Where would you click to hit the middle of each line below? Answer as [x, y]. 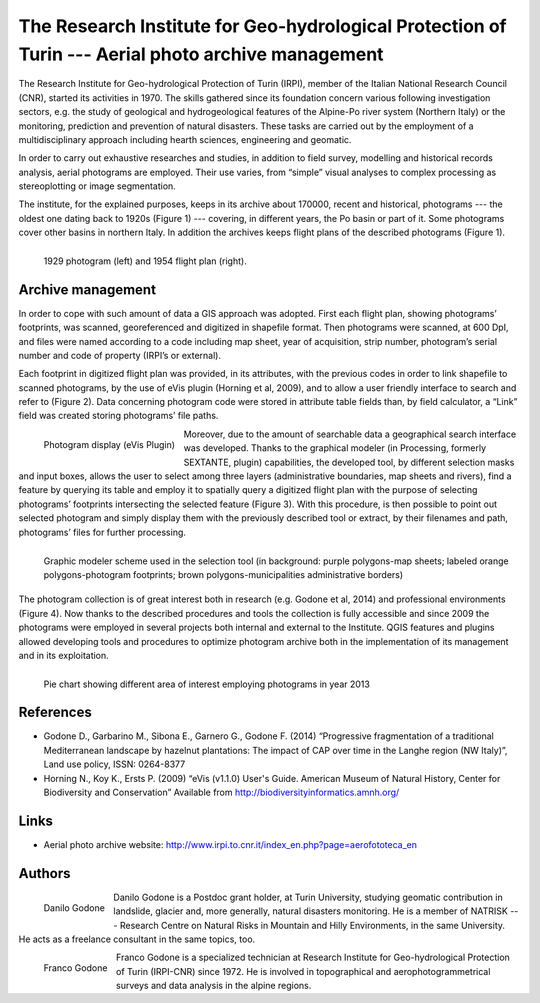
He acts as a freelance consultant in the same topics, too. [137, 939]
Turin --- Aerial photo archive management [201, 54]
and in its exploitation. [63, 655]
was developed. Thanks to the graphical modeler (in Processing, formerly [335, 448]
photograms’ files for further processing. [102, 532]
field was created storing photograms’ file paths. [118, 416]
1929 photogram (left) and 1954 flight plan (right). [145, 261]
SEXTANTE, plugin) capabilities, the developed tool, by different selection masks [349, 462]
